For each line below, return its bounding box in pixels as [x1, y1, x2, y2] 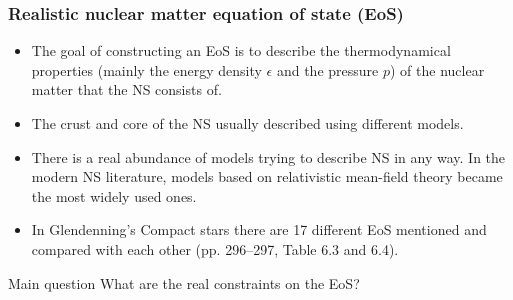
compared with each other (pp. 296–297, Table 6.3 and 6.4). [31, 238, 399, 259]
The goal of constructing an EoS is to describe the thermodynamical [31, 40, 451, 61]
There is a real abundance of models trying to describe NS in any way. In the [31, 146, 506, 167]
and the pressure [276, 59, 379, 80]
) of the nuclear [389, 59, 485, 80]
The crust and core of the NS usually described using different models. [31, 113, 464, 133]
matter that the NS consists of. [31, 79, 222, 100]
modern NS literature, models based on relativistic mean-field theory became [31, 166, 503, 187]
